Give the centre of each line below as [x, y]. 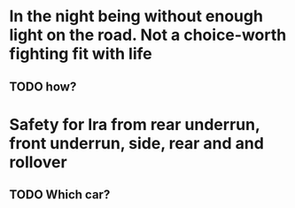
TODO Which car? [60, 195]
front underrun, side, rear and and [136, 143]
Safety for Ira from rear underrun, [135, 124]
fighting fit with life [81, 54]
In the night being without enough [136, 16]
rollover [39, 162]
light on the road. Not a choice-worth [148, 35]
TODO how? [43, 86]
